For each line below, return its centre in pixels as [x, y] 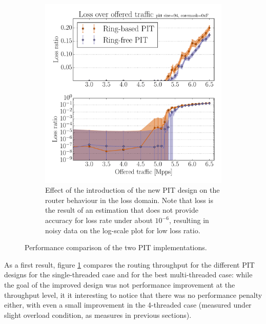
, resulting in [189, 220]
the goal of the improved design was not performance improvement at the [120, 285]
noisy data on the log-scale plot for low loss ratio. [123, 230]
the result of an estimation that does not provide [122, 210]
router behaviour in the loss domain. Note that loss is [129, 200]
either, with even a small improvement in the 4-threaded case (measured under [128, 305]
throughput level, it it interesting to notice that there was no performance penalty [133, 295]
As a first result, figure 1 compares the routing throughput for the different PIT [129, 264]
